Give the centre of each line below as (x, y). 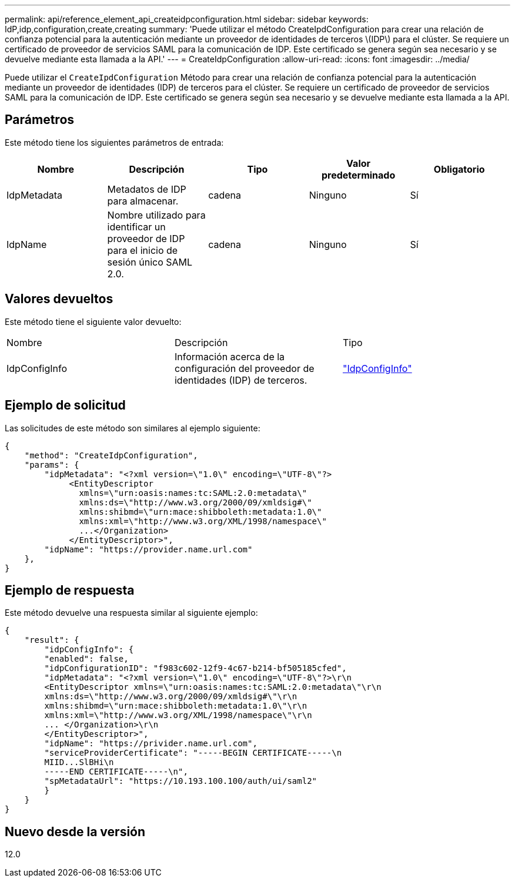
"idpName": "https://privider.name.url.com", (151, 744)
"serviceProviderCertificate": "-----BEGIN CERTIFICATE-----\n (193, 753)
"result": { (52, 640)
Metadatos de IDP (147, 189)
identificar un (136, 227)
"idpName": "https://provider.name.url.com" (148, 549)
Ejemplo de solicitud (65, 405)
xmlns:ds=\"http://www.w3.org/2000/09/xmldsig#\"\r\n (171, 697)
